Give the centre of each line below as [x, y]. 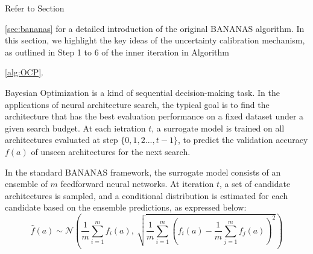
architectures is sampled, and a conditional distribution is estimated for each [147, 195]
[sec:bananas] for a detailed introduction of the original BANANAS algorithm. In [155, 28]
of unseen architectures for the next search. [111, 151]
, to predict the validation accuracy [243, 140]
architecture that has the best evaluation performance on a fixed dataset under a [154, 116]
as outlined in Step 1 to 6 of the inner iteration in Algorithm [117, 52]
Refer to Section [35, 8]
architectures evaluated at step [62, 140]
